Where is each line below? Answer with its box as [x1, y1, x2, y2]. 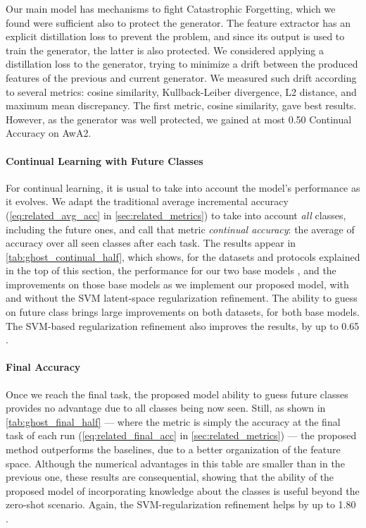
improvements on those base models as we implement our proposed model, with [6, 276, 349, 291]
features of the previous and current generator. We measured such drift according [6, 70, 357, 85]
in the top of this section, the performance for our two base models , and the [6, 263, 336, 278]
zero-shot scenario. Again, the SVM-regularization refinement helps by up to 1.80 [6, 497, 356, 512]
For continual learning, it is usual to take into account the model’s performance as [6, 180, 360, 195]
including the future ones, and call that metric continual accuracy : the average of [6, 221, 355, 236]
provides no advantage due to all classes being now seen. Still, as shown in [6, 400, 326, 415]
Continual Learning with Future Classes [6, 153, 203, 168]
